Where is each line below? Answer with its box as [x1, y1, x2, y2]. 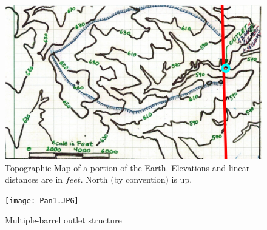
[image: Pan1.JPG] [5, 196, 79, 205]
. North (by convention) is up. [80, 173, 192, 186]
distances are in [5, 173, 63, 186]
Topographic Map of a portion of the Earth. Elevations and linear [5, 161, 250, 174]
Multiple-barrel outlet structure [5, 214, 122, 226]
